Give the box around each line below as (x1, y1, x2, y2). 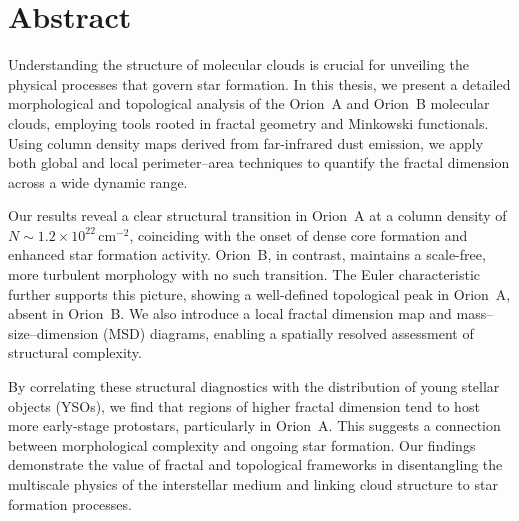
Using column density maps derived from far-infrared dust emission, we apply (8, 132, 484, 153)
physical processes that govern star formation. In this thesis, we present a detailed (8, 73, 511, 94)
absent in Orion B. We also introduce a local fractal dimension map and (8, 303, 452, 324)
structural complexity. (8, 342, 142, 363)
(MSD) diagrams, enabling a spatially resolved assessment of (103, 322, 474, 343)
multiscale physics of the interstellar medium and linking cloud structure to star (8, 474, 498, 494)
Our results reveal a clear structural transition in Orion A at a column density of (8, 205, 507, 226)
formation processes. (8, 493, 132, 514)
